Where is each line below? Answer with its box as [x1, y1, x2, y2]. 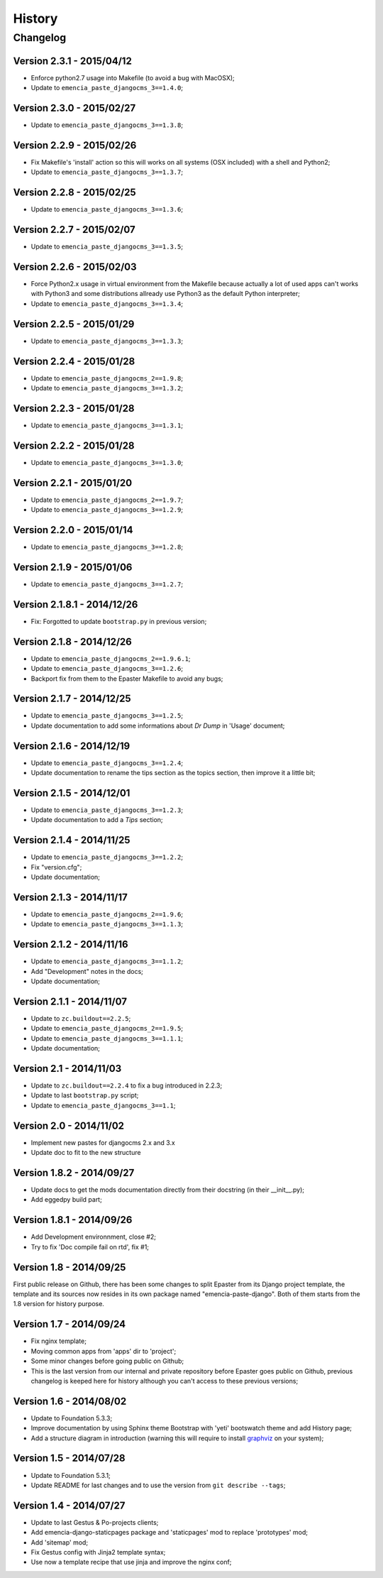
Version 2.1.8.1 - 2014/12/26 [13, 598, 138, 610]
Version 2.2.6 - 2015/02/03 [13, 261, 138, 273]
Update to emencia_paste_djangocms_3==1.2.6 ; [30, 664, 184, 673]
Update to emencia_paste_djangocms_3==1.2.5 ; [30, 711, 184, 720]
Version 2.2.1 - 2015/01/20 [13, 476, 133, 489]
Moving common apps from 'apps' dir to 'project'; [30, 1347, 177, 1355]
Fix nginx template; [30, 1337, 87, 1345]
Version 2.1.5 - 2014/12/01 [13, 787, 131, 799]
